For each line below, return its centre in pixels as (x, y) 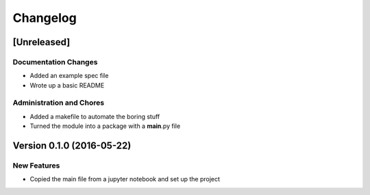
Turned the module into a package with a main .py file (105, 126)
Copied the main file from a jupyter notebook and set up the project (125, 179)
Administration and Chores (59, 103)
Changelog (45, 18)
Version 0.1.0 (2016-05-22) (72, 146)
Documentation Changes (55, 62)
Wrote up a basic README (67, 85)
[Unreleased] (41, 42)
